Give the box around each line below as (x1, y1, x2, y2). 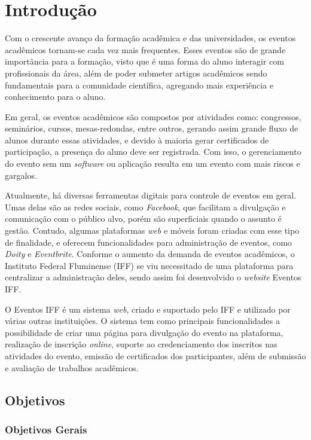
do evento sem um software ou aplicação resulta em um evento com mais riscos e (5, 157, 300, 170)
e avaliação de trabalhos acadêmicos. (5, 361, 139, 374)
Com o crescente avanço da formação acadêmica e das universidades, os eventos (5, 32, 296, 44)
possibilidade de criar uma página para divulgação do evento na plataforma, (5, 326, 283, 338)
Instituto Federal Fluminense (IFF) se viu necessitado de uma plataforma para (5, 259, 294, 271)
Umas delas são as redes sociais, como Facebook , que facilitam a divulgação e (5, 200, 286, 213)
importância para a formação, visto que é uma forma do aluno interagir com (5, 55, 284, 68)
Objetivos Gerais (5, 421, 87, 436)
